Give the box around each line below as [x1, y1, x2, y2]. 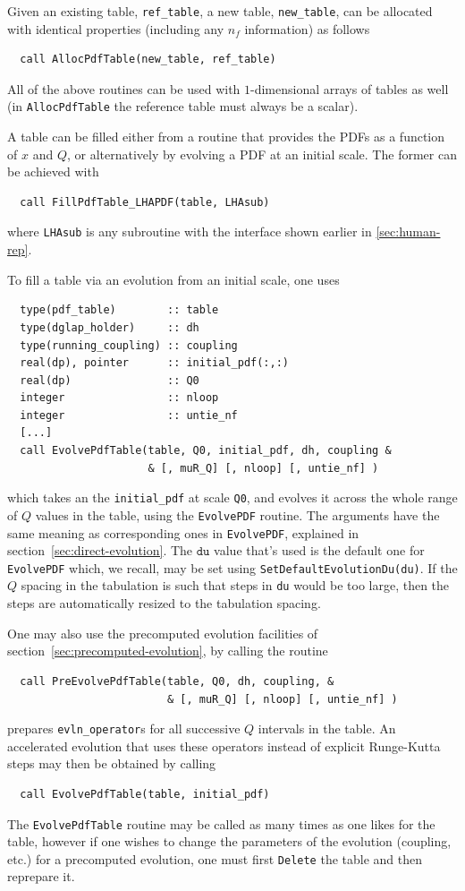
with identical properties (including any [7, 19, 224, 38]
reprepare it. [7, 867, 75, 886]
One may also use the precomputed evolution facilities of [7, 623, 318, 642]
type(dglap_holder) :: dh [20, 321, 199, 334]
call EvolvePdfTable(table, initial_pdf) [20, 787, 270, 801]
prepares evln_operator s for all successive [7, 719, 241, 738]
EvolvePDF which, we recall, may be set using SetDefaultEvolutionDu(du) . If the [7, 558, 458, 577]
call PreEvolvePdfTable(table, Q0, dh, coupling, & [20, 674, 334, 688]
